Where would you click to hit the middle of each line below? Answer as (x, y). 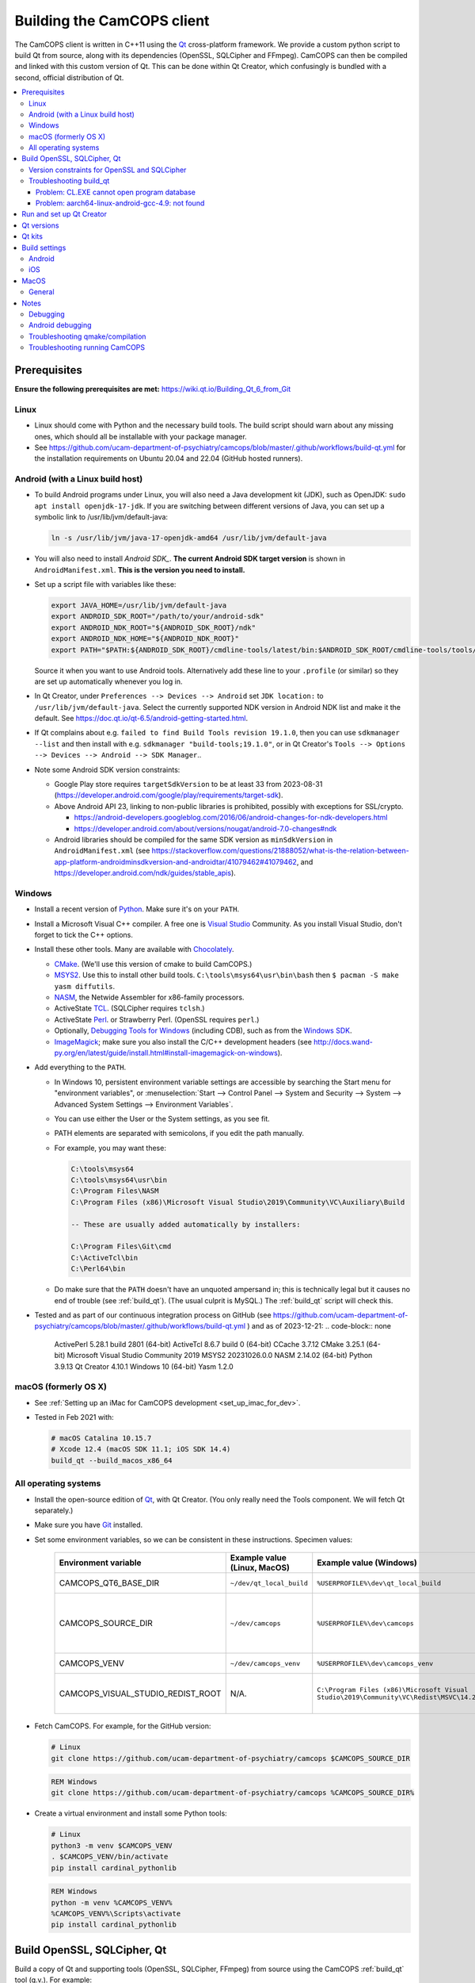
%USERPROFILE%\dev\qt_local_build (379, 1583)
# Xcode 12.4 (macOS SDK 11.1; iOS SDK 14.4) (141, 1449)
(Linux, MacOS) (260, 1568)
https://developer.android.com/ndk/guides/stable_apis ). (145, 873)
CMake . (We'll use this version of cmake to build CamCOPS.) (153, 964)
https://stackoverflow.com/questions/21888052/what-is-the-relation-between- (280, 851)
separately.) (54, 1510)
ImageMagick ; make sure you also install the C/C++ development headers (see (183, 1041)
